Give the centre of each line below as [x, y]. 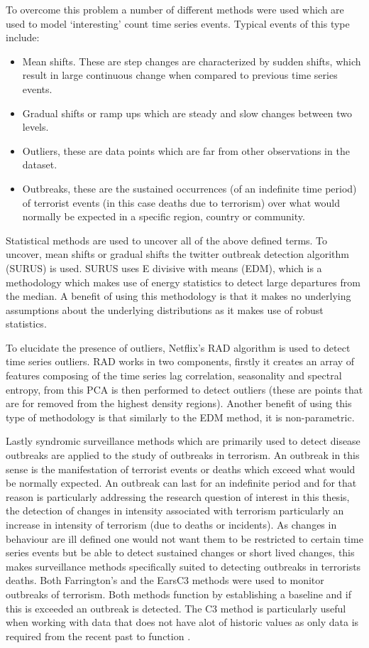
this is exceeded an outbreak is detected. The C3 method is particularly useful [176, 608]
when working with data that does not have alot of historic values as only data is [182, 622]
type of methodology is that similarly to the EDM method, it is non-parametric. [180, 417]
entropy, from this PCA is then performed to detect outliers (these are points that [184, 389]
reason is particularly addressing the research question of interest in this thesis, [178, 496]
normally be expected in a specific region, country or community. [164, 216]
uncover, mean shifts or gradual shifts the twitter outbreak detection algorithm [177, 254]
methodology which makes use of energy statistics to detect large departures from [183, 282]
